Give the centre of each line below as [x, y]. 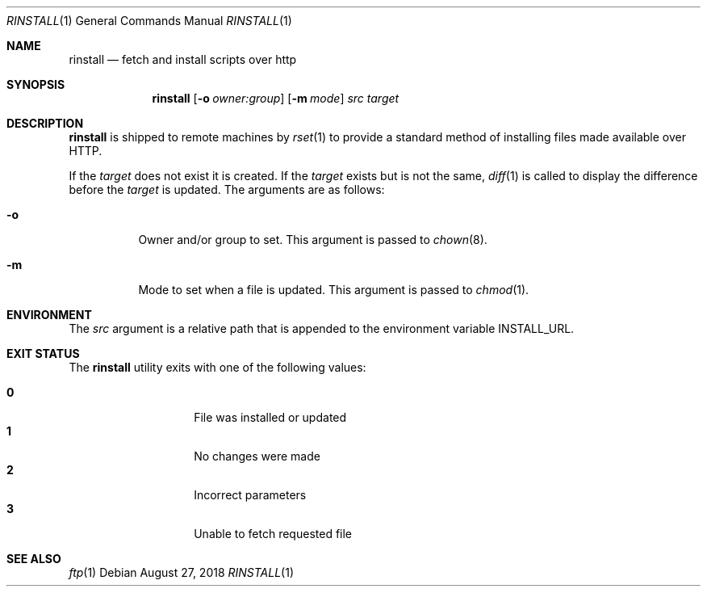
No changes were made [257, 456]
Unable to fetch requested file [273, 534]
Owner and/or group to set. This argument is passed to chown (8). [313, 240]
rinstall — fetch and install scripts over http [183, 59]
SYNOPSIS [36, 84]
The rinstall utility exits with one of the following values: [218, 367]
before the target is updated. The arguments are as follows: [227, 189]
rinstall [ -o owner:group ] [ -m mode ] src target [276, 98]
